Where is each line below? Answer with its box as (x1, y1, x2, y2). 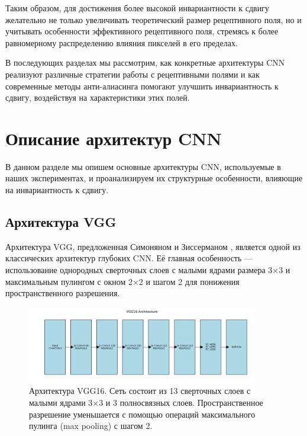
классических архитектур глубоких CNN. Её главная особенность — (5, 252, 253, 264)
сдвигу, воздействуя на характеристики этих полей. (5, 91, 190, 104)
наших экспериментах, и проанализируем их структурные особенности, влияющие (5, 172, 303, 184)
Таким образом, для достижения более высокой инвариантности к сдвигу (5, 2, 269, 14)
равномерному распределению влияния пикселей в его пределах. (5, 36, 238, 49)
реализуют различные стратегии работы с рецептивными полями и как (5, 68, 260, 80)
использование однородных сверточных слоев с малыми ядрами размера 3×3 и (5, 264, 290, 276)
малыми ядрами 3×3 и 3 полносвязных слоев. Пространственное (29, 396, 263, 409)
